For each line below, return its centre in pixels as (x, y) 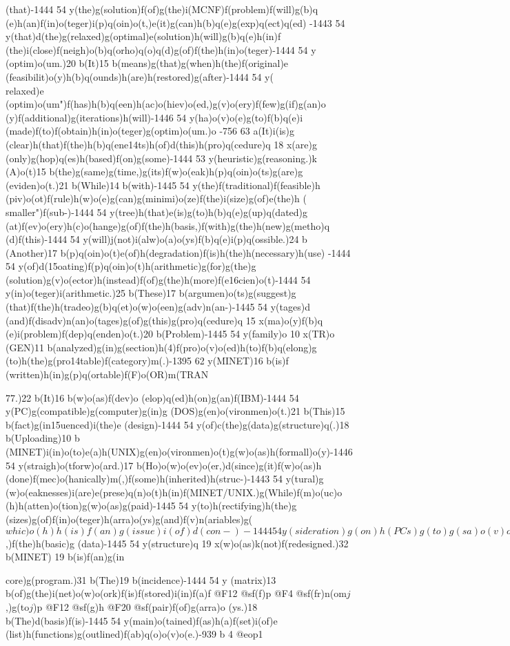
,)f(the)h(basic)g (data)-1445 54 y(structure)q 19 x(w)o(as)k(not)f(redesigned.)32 (177, 543)
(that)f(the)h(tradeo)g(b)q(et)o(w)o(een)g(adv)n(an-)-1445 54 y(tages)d (158, 307)
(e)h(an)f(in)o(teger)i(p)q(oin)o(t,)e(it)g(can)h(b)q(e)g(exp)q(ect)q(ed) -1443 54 (175, 22)
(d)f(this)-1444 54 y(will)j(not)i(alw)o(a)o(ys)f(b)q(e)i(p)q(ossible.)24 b (156, 239)
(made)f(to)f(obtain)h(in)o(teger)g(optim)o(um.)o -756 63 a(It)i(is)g (150, 131)
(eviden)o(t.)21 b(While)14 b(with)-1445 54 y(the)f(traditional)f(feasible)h (163, 185)
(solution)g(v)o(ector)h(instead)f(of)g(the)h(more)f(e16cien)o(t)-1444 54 (158, 279)
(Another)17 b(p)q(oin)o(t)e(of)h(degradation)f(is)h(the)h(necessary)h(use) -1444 (178, 252)
